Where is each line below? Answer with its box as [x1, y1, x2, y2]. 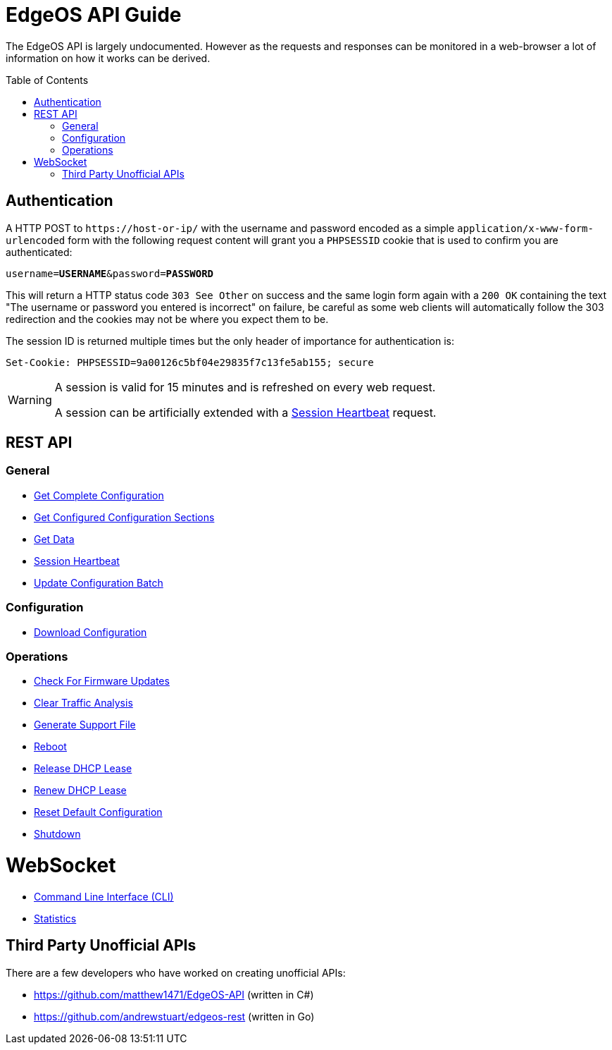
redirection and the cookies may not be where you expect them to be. [6, 312, 329, 325]
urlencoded [6, 234, 65, 246]
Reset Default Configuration [34, 806, 163, 819]
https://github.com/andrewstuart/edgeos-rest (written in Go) [34, 1010, 315, 1022]
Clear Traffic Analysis [34, 697, 133, 709]
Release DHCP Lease [34, 762, 132, 775]
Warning [8, 392, 52, 407]
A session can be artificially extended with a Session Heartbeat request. [54, 405, 437, 420]
